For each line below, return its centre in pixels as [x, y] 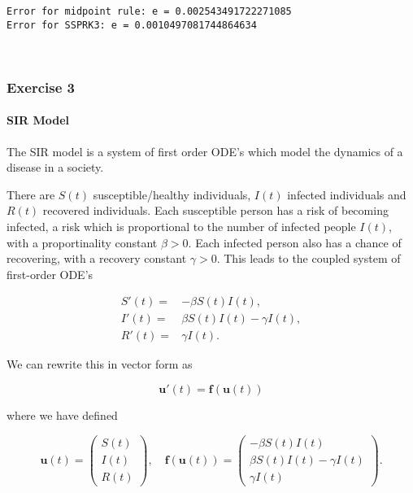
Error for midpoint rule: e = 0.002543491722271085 [149, 11]
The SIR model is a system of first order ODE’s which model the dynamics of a [205, 151]
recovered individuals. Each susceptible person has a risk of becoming [215, 210]
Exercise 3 [41, 87]
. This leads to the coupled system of [309, 258]
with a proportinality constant [82, 242]
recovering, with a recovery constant [97, 258]
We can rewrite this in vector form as [100, 364]
